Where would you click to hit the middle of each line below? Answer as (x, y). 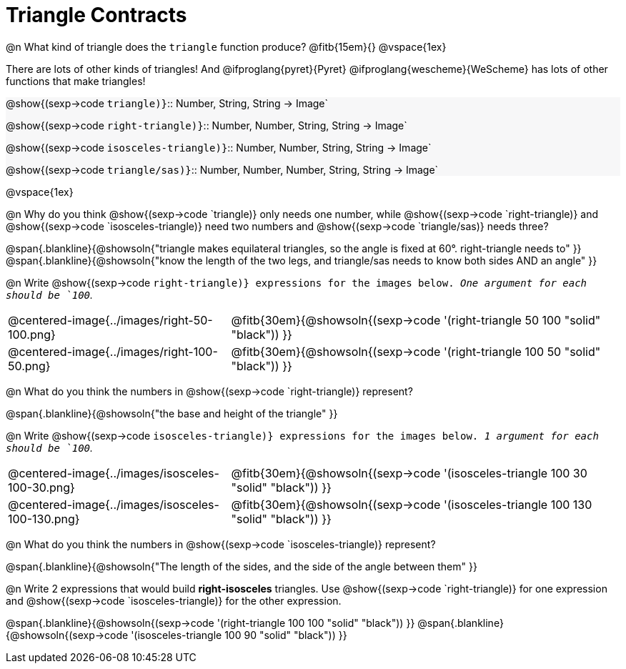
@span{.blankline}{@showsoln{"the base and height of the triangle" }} (172, 413)
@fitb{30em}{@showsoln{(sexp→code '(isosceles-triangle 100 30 (409, 473)
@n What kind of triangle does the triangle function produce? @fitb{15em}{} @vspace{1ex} (226, 46)
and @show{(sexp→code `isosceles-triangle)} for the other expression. (174, 600)
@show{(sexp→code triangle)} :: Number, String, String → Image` (167, 103)
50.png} (29, 366)
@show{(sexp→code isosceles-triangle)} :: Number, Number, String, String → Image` (219, 147)
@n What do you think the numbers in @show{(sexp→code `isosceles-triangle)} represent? (221, 544)
